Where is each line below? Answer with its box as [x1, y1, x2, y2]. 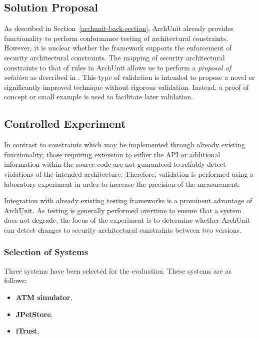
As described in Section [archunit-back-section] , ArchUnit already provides [4, 23, 233, 33]
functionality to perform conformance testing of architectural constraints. [4, 32, 228, 43]
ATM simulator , [15, 292, 72, 302]
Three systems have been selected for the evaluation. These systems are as [4, 265, 231, 276]
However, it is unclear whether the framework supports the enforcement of [4, 42, 232, 53]
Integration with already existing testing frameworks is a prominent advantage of [4, 195, 252, 206]
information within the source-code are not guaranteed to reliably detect [4, 159, 226, 169]
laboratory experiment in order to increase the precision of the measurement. [4, 178, 240, 189]
